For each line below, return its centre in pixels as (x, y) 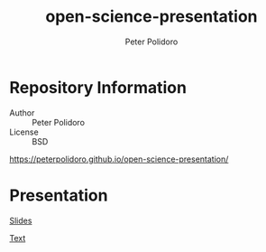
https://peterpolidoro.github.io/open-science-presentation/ (119, 159)
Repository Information (98, 87)
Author (22, 112)
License (24, 132)
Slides (21, 220)
